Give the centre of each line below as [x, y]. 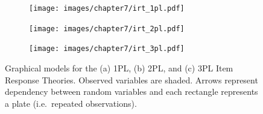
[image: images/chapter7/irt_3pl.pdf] [107, 49]
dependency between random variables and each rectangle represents [131, 91]
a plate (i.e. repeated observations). [71, 103]
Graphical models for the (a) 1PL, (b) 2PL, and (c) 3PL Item [119, 67]
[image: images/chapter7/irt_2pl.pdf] [107, 28]
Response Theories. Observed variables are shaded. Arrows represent [131, 79]
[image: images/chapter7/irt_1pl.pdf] [107, 8]
